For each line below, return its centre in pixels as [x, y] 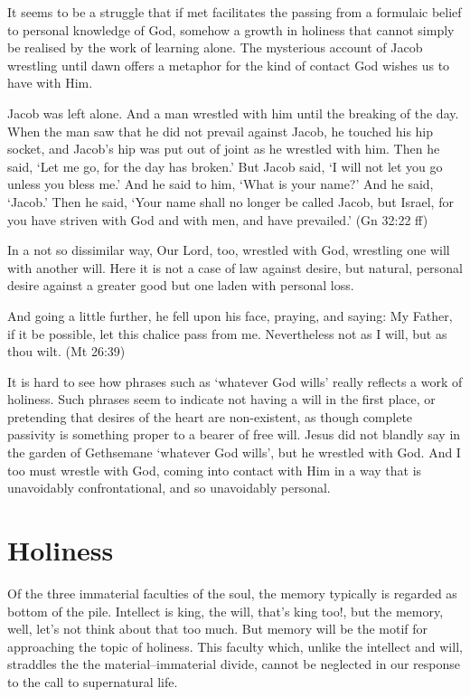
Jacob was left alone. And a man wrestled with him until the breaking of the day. [233, 113]
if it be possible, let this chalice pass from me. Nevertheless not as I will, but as [227, 333]
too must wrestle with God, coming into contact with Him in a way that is [215, 470]
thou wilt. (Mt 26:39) [66, 351]
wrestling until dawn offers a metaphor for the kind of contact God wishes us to [229, 65]
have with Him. [50, 83]
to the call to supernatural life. [93, 681]
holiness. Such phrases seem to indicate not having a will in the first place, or [221, 399]
